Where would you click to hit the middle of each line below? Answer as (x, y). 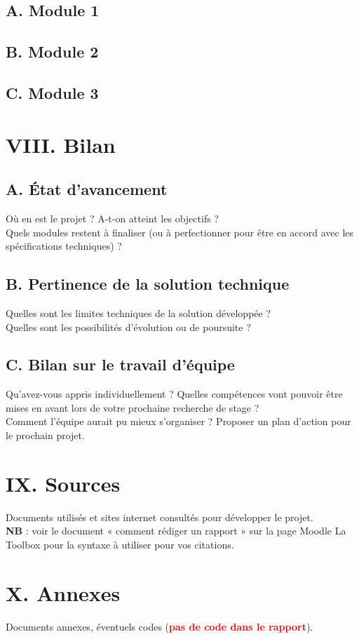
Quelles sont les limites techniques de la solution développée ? (138, 312)
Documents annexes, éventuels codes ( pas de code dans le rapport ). (160, 626)
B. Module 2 (52, 52)
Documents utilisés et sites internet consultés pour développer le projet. (160, 517)
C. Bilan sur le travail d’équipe (120, 364)
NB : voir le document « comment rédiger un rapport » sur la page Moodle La (176, 531)
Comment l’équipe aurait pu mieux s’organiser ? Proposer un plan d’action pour (178, 421)
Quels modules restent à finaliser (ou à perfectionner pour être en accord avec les (180, 232)
